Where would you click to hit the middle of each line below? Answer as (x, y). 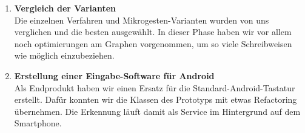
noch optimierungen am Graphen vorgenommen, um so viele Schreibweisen (153, 43)
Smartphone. (38, 123)
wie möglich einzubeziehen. (64, 55)
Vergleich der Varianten (65, 8)
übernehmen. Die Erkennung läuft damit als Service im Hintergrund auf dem (157, 111)
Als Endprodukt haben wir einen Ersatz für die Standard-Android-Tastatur (155, 87)
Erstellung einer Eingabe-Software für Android (114, 75)
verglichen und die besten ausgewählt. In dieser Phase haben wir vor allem (153, 32)
